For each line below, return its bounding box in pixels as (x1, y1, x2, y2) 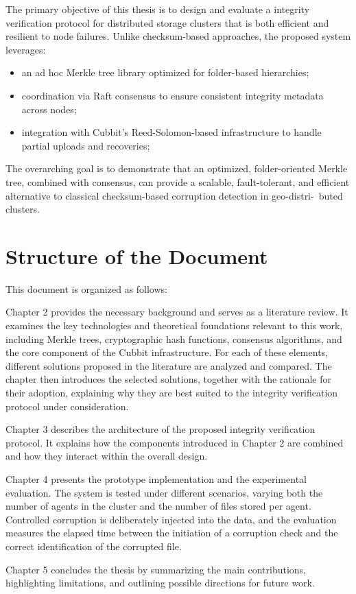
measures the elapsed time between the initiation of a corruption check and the (5, 525, 338, 540)
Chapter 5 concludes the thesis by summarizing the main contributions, (5, 562, 307, 576)
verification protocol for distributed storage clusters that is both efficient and (5, 15, 329, 29)
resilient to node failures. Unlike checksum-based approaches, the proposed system (5, 29, 351, 43)
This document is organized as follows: (5, 281, 167, 296)
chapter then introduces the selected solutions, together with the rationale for (5, 372, 331, 386)
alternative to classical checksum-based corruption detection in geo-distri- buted (5, 188, 343, 202)
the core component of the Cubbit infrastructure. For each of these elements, (5, 345, 328, 359)
